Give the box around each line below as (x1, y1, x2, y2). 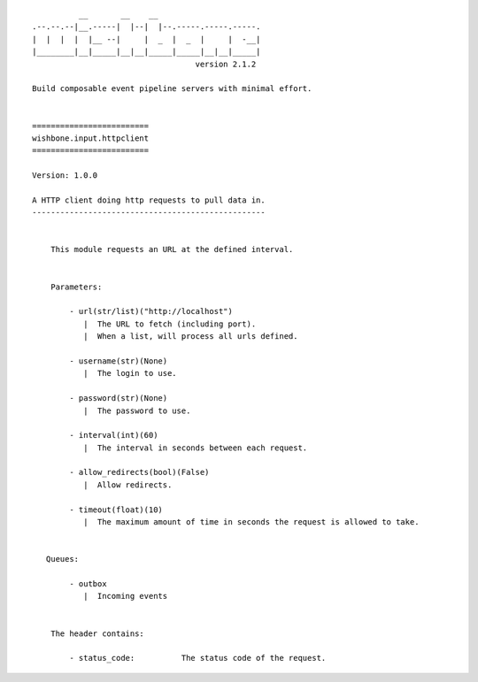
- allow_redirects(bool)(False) (69, 467, 210, 478)
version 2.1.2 (195, 58, 257, 69)
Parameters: (50, 281, 103, 292)
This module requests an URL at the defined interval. (50, 244, 294, 255)
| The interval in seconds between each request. (82, 442, 308, 453)
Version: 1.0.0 (32, 171, 98, 180)
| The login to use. (82, 368, 177, 379)
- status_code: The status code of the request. (69, 653, 327, 663)
